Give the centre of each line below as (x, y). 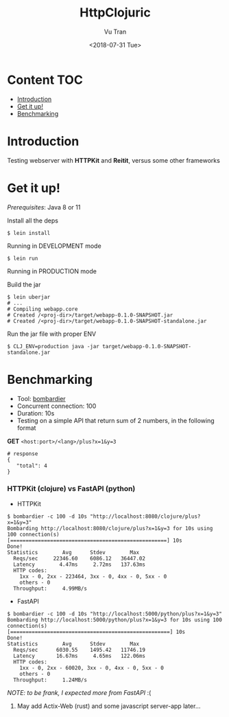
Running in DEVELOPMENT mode (54, 246)
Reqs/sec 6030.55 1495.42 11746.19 (80, 650)
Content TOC (45, 80)
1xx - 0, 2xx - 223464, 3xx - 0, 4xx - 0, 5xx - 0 (93, 576)
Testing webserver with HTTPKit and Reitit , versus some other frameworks (114, 160)
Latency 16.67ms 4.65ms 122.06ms (80, 656)
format (26, 428)
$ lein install (29, 233)
